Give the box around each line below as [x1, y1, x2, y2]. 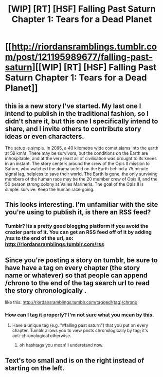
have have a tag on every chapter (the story [5, 264, 140, 272]
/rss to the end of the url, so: [5, 235, 74, 242]
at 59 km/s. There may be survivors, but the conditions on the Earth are [5, 150, 148, 156]
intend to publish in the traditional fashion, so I [5, 109, 148, 118]
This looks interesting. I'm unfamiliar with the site [5, 200, 158, 209]
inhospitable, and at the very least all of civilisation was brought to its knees [5, 156, 157, 161]
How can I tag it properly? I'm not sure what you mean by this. [5, 311, 154, 318]
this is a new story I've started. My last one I [5, 102, 141, 110]
